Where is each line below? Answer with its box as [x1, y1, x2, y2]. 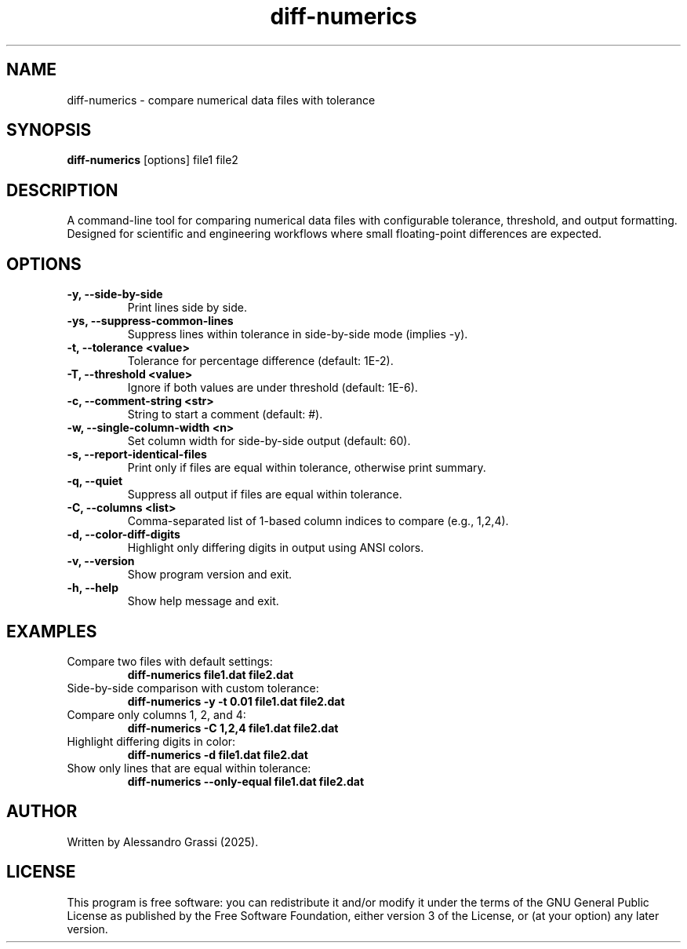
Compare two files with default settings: [67, 654, 273, 668]
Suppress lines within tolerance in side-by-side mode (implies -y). [127, 327, 468, 341]
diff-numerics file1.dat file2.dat [127, 667, 294, 681]
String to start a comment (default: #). [127, 407, 323, 422]
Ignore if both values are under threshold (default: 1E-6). [127, 381, 418, 395]
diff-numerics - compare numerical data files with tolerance [67, 93, 376, 107]
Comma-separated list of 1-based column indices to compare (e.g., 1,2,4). [127, 514, 509, 528]
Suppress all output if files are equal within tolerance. [127, 487, 402, 502]
